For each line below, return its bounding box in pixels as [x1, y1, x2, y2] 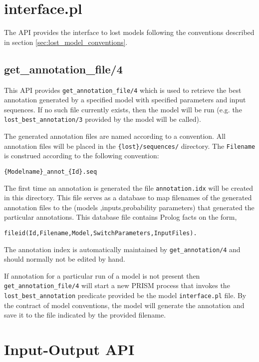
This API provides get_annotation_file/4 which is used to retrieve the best [4, 84, 242, 95]
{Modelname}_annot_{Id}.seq [4, 168, 97, 175]
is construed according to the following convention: [4, 150, 159, 161]
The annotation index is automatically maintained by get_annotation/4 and [4, 244, 241, 254]
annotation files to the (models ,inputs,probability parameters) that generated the [4, 202, 255, 212]
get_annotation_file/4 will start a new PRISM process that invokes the [4, 280, 230, 291]
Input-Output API [4, 339, 135, 360]
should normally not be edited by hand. [4, 254, 125, 264]
